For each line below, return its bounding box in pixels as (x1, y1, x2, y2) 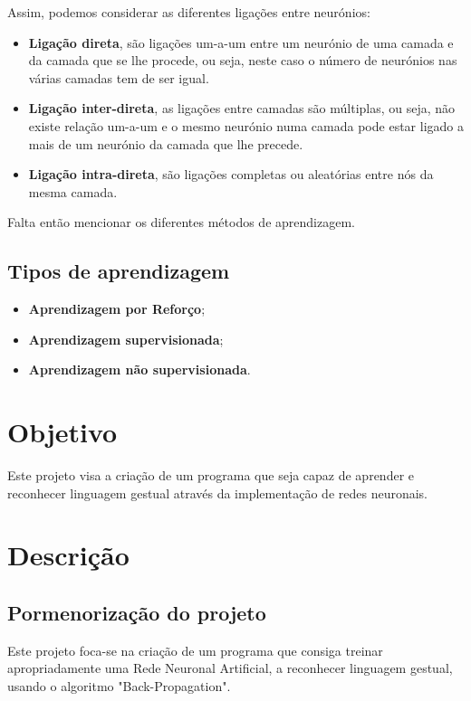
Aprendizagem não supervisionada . (28, 360, 251, 379)
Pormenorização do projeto (7, 599, 266, 626)
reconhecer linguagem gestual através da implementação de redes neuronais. (7, 483, 428, 502)
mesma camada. (28, 182, 118, 201)
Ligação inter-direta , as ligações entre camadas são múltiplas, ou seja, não (28, 99, 456, 118)
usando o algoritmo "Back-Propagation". (7, 677, 231, 695)
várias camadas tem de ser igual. (28, 68, 209, 87)
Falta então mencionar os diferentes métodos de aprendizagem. (7, 213, 355, 232)
